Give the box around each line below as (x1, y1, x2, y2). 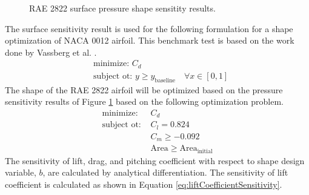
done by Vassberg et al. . (5, 45, 97, 58)
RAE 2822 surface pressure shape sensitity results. (29, 2, 216, 14)
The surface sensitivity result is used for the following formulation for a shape (5, 22, 293, 35)
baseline (154, 77, 176, 84)
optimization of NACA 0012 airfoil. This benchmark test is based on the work (5, 34, 294, 47)
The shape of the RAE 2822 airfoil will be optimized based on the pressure (5, 83, 283, 96)
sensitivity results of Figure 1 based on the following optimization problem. (5, 95, 284, 108)
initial (197, 148, 213, 154)
